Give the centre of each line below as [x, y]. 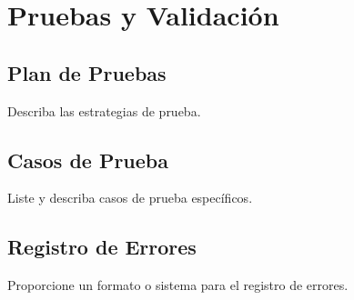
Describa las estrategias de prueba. [104, 110]
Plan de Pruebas [87, 72]
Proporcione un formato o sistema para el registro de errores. [178, 285]
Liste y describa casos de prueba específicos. [130, 198]
